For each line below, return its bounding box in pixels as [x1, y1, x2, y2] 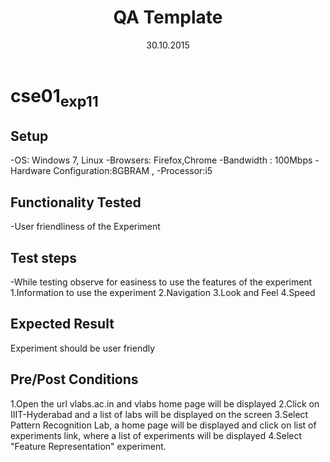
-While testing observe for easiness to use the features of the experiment [10, 276, 313, 288]
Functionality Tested [10, 194, 142, 211]
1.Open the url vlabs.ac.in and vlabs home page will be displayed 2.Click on [10, 397, 320, 410]
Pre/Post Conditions [10, 371, 139, 388]
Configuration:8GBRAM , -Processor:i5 [53, 165, 213, 177]
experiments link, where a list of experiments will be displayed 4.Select [10, 429, 303, 441]
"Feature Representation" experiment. [10, 440, 167, 452]
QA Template [113, 6, 223, 29]
